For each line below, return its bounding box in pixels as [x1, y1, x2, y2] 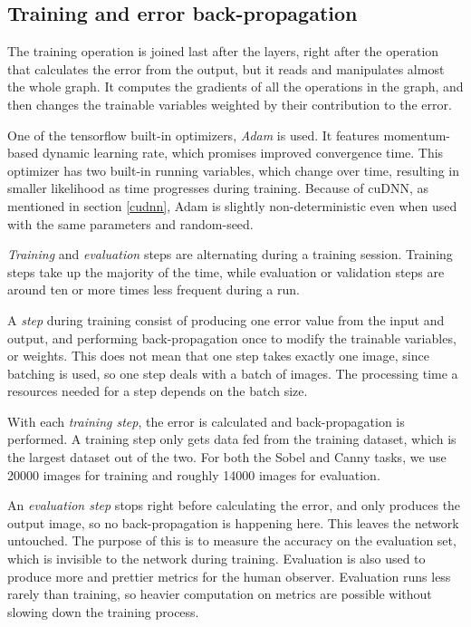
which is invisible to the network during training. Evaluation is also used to [7, 549, 426, 568]
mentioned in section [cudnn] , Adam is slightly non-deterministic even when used [7, 196, 457, 215]
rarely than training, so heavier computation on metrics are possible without [7, 584, 432, 603]
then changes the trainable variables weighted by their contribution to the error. [7, 94, 452, 113]
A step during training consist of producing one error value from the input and [7, 310, 445, 329]
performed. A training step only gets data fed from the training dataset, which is [7, 429, 457, 449]
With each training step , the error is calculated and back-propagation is [7, 411, 405, 430]
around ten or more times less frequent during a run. [7, 280, 300, 299]
